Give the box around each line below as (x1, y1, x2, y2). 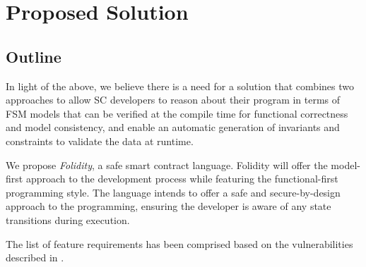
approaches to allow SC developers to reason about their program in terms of (6, 92, 341, 107)
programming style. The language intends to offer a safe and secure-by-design (6, 185, 341, 199)
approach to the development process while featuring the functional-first (25, 171, 338, 186)
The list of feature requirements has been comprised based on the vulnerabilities (6, 236, 353, 251)
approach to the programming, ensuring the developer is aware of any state (6, 199, 331, 213)
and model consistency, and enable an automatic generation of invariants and (6, 120, 340, 135)
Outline (6, 45, 61, 67)
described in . (6, 250, 64, 265)
